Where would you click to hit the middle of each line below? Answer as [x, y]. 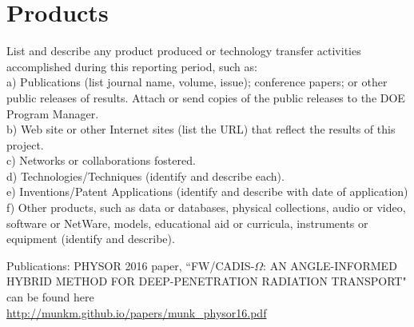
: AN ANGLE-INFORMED [330, 265]
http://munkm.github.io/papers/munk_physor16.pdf [137, 312]
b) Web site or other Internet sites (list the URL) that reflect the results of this [201, 129]
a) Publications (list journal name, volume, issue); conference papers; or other [197, 82]
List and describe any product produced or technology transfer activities [184, 51]
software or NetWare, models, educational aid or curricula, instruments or [187, 223]
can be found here [50, 297]
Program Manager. [53, 113]
